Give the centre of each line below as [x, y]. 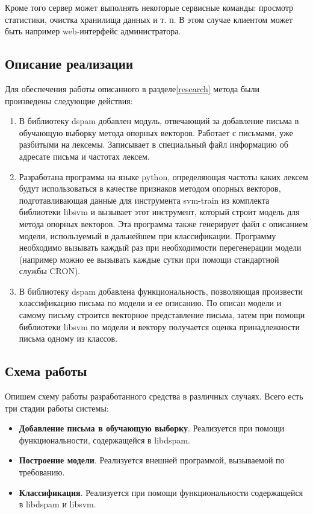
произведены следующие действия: [69, 100]
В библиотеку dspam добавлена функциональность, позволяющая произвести [161, 291]
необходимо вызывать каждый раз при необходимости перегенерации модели [160, 247]
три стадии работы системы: [57, 408]
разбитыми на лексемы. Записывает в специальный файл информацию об [153, 144]
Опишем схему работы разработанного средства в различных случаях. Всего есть [154, 396]
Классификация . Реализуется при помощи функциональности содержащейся [161, 492]
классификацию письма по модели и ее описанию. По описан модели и [150, 303]
